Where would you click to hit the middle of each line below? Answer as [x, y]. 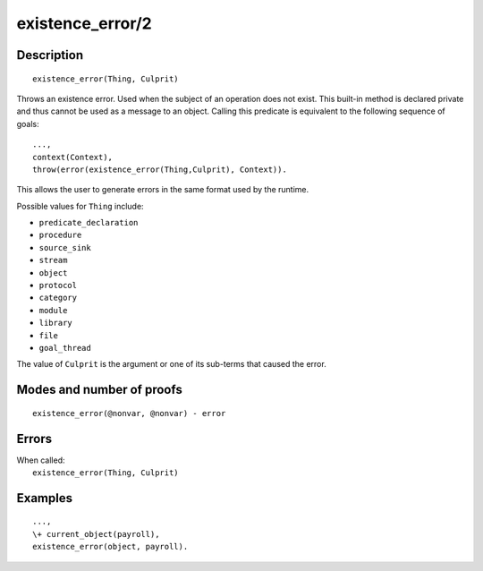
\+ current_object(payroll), [96, 534]
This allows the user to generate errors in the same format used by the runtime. [163, 190]
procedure [60, 235]
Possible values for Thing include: [80, 206]
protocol [58, 285]
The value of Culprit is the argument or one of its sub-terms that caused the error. [171, 364]
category [58, 298]
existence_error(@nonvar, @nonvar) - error [129, 413]
